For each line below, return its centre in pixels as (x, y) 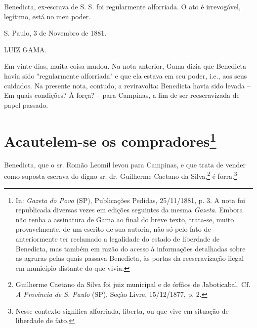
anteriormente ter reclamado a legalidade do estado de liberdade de (117, 239)
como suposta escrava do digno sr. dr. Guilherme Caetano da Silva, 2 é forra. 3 (121, 175)
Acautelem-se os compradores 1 (110, 140)
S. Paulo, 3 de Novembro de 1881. (55, 33)
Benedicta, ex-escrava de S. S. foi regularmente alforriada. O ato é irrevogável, (122, 6)
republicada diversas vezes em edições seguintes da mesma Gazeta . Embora (129, 210)
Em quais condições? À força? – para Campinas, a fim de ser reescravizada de (122, 95)
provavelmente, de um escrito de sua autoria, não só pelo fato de (113, 229)
